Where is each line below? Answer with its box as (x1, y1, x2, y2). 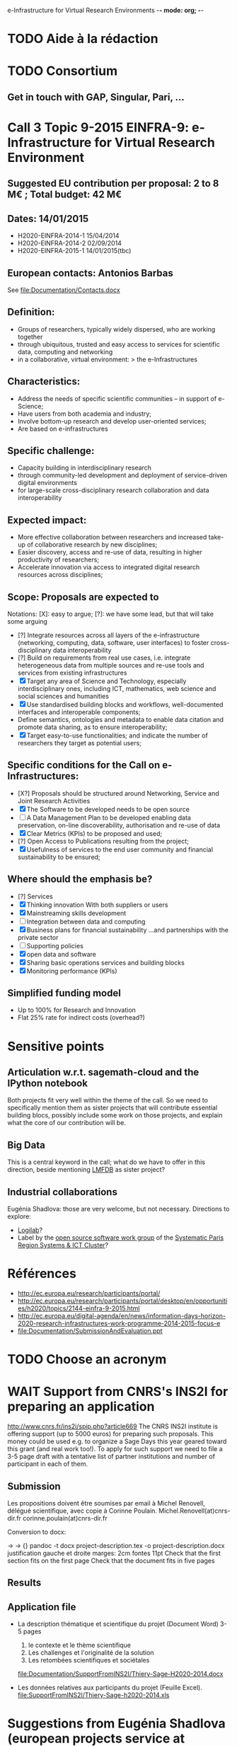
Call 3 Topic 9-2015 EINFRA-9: (7, 120, 190, 135)
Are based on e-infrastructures (17, 424, 108, 433)
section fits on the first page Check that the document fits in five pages (7, 1556, 215, 1565)
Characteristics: (7, 376, 81, 388)
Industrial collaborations (7, 1186, 118, 1198)
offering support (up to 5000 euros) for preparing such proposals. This (7, 1430, 214, 1438)
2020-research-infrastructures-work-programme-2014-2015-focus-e (17, 1319, 221, 1328)
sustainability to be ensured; (17, 852, 100, 861)
